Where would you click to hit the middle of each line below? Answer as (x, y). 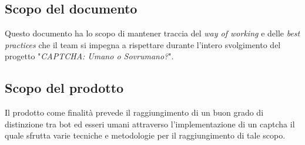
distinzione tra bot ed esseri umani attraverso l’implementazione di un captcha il (150, 124)
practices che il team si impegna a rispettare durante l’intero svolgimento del (143, 44)
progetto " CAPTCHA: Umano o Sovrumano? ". (89, 56)
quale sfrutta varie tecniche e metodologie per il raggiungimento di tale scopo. (145, 135)
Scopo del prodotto (64, 88)
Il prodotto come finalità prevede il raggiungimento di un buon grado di (134, 112)
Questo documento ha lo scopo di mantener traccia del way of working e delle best (152, 33)
